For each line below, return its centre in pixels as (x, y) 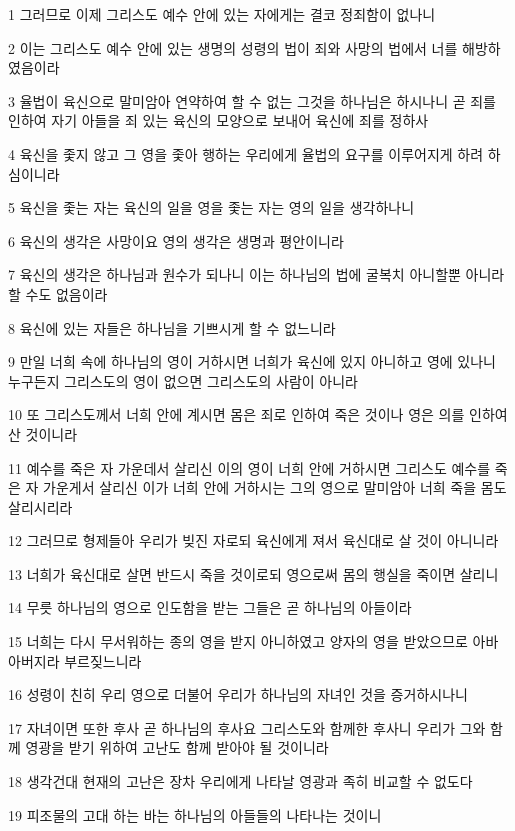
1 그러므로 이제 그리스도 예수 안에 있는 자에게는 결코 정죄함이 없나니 (222, 14)
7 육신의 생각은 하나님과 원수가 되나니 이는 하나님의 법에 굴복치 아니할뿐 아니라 (256, 274)
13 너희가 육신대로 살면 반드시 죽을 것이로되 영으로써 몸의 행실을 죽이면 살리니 (253, 573)
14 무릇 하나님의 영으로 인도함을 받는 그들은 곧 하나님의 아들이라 (210, 607)
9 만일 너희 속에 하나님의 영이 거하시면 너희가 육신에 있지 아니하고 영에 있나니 (252, 361)
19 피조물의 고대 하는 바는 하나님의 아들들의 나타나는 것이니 (195, 814)
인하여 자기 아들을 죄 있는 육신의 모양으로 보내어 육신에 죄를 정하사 (218, 120)
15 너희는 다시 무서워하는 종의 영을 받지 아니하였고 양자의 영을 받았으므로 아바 (253, 641)
